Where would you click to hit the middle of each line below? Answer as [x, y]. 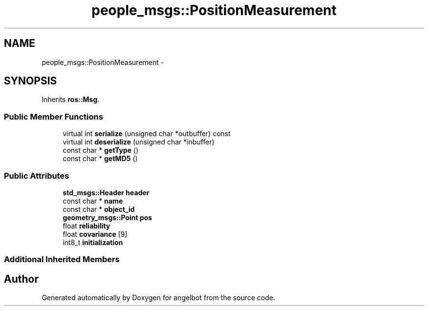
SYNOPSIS [31, 81]
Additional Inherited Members [62, 259]
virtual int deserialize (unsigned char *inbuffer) [139, 142]
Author [21, 279]
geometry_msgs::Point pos [107, 217]
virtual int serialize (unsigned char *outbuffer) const [147, 134]
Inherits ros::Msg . [71, 100]
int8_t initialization [93, 242]
